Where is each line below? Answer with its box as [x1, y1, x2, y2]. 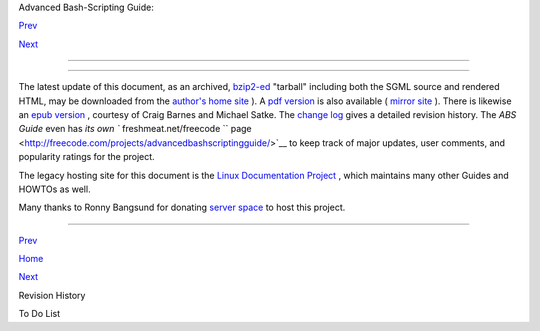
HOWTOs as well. [18, 183, 91, 195]
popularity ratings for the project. [18, 151, 155, 163]
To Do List [18, 308, 60, 320]
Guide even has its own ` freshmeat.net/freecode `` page [18, 123, 252, 135]
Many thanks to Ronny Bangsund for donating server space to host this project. [18, 201, 346, 214]
